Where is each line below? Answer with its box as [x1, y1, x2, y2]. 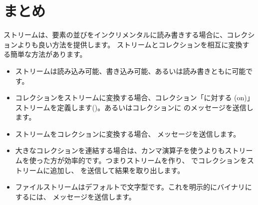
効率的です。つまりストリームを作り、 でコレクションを [64, 155, 248, 166]
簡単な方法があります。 [10, 49, 87, 59]
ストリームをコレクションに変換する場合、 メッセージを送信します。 [15, 128, 241, 139]
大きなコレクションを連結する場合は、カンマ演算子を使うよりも [15, 145, 225, 156]
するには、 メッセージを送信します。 [15, 191, 136, 202]
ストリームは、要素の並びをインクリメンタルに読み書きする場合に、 [3, 29, 227, 40]
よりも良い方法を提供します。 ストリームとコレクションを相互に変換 [17, 39, 243, 49]
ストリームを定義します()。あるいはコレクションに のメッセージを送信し [15, 102, 254, 112]
